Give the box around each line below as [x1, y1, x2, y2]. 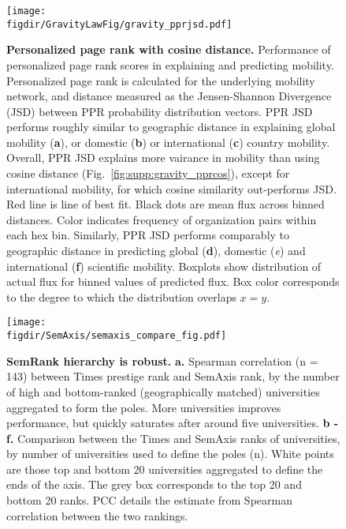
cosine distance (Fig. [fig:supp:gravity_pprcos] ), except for [6, 165, 290, 182]
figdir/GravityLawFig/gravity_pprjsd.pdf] [6, 18, 233, 30]
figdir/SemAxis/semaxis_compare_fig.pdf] [6, 330, 227, 342]
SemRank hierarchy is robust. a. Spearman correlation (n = [6, 352, 318, 369]
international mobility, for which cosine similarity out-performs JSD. [6, 180, 337, 197]
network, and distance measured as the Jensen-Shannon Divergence [6, 88, 332, 104]
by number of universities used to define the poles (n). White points [6, 445, 334, 462]
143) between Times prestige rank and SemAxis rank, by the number [6, 368, 340, 385]
